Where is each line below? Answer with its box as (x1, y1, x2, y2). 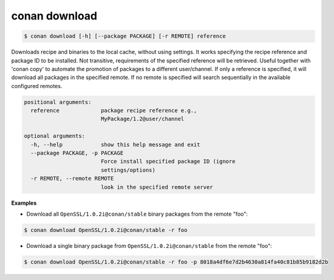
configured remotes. (11, 82, 63, 89)
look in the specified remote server (100, 183, 213, 191)
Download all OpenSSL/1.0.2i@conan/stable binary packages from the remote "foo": (26, 210, 248, 217)
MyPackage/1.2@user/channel (100, 115, 185, 123)
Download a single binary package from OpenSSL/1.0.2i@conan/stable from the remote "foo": (26, 242, 273, 249)
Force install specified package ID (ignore (100, 158, 236, 165)
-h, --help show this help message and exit (30, 141, 200, 148)
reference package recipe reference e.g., (30, 107, 197, 114)
